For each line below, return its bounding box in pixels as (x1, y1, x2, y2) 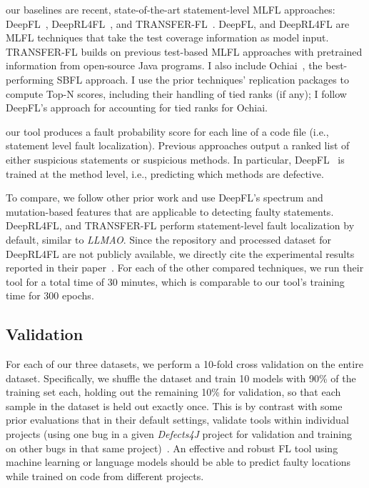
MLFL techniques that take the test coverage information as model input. (6, 30, 329, 45)
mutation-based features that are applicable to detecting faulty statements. (6, 204, 334, 219)
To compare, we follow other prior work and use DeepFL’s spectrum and (6, 190, 323, 205)
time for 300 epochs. (6, 288, 94, 303)
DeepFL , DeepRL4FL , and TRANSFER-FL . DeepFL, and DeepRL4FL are (6, 16, 350, 31)
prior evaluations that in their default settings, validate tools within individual (6, 412, 349, 427)
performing (6, 71, 54, 86)
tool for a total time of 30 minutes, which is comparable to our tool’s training (6, 274, 345, 289)
